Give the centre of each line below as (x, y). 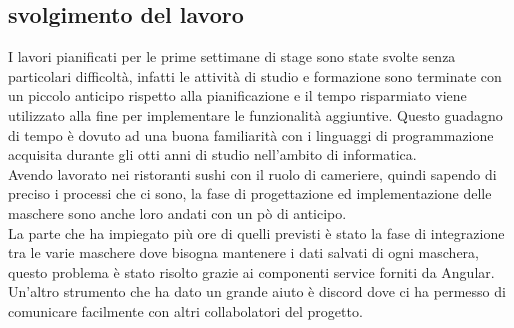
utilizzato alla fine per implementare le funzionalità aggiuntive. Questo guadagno (255, 114)
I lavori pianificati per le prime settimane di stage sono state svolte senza (232, 56)
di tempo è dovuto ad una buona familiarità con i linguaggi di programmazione (251, 134)
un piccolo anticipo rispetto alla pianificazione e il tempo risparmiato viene (237, 95)
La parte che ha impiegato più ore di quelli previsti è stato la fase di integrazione (256, 232)
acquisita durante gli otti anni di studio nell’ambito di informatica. (212, 154)
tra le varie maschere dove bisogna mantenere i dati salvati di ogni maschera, (244, 252)
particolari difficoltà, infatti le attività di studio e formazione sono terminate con (255, 75)
